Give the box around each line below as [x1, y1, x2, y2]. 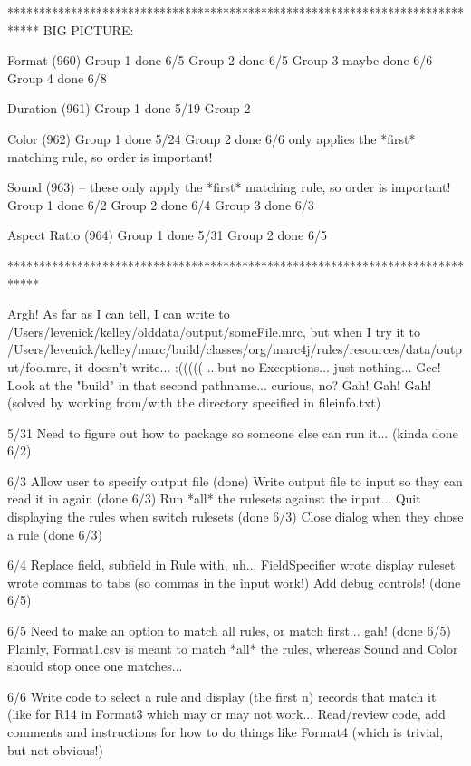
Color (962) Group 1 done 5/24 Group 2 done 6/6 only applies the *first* [7, 129, 416, 148]
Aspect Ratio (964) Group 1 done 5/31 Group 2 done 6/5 [7, 225, 327, 244]
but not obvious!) [7, 740, 103, 759]
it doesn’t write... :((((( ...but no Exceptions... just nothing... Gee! [74, 357, 441, 376]
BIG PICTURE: [43, 20, 134, 39]
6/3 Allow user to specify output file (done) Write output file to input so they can [7, 471, 463, 490]
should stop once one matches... [7, 656, 183, 675]
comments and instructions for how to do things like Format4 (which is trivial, [7, 723, 444, 741]
